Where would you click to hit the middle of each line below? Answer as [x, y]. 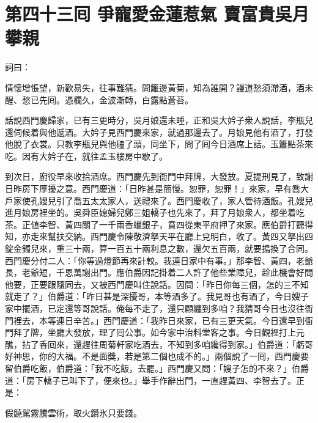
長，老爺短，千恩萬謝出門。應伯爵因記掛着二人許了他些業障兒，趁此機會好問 [159, 272]
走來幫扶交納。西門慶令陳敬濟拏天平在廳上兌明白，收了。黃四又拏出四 [172, 236]
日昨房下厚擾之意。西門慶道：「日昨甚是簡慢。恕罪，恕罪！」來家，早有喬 [153, 189]
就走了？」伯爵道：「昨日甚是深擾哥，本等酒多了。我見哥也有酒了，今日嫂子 [157, 296]
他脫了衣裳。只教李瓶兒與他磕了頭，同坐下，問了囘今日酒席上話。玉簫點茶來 [159, 144]
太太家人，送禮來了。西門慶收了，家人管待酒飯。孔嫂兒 [202, 200]
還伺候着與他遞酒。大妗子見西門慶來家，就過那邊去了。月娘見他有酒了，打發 [159, 132]
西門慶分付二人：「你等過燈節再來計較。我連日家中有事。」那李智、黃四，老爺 [159, 260]
